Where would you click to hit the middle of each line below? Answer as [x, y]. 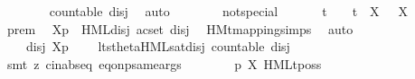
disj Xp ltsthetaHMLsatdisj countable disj [158, 46]
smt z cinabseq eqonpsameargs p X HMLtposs [164, 63]
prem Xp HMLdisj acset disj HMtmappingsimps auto [180, 28]
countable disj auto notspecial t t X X [229, 11]
